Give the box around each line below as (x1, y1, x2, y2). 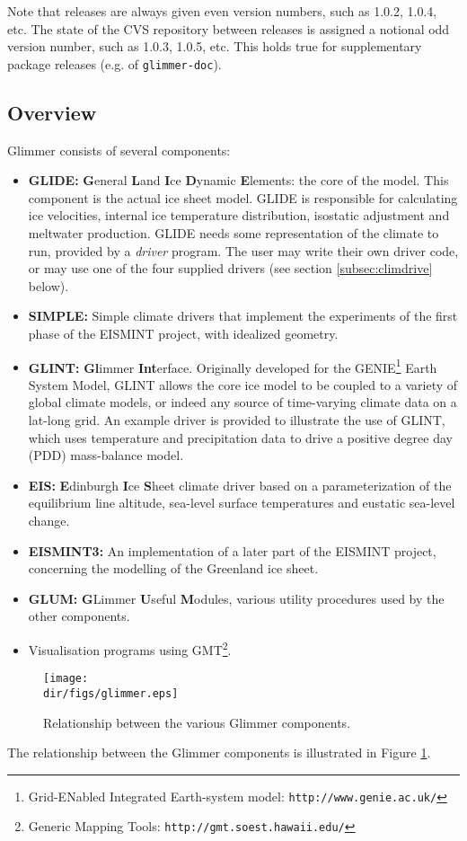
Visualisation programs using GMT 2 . (28, 637, 232, 659)
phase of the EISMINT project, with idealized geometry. (28, 323, 339, 342)
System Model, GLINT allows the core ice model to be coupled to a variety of (28, 375, 458, 394)
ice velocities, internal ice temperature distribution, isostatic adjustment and (28, 206, 450, 225)
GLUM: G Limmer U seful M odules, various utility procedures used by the (28, 589, 445, 607)
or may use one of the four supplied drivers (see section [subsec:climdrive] (28, 259, 433, 278)
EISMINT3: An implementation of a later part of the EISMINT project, (28, 541, 436, 560)
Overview (7, 98, 97, 126)
